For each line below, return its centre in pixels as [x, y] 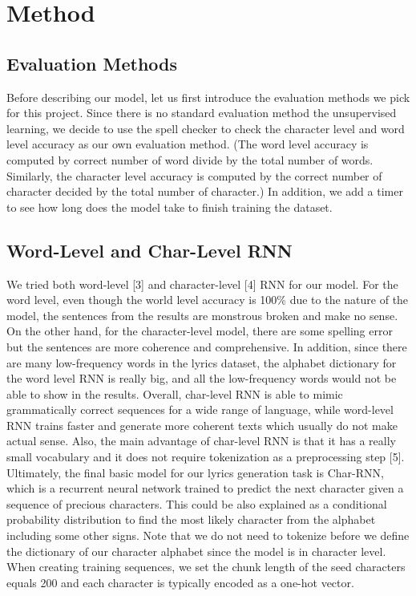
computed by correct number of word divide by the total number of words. [190, 159]
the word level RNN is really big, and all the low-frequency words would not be [202, 378]
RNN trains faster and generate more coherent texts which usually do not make [202, 425]
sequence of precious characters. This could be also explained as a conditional [197, 503]
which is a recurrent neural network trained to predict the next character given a [205, 488]
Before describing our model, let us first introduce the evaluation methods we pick [208, 97]
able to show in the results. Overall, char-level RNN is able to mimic [175, 393]
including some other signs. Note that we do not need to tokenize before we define [208, 535]
